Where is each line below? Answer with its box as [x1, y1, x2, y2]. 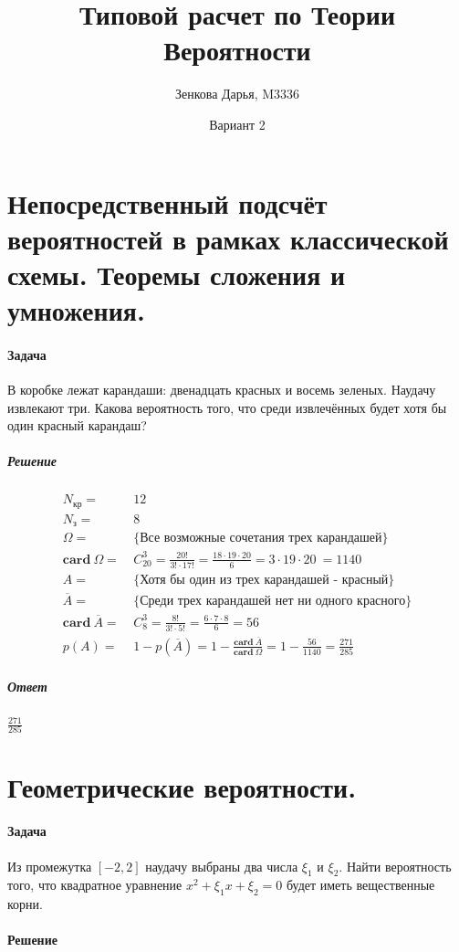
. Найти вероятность [339, 856, 452, 875]
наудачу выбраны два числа [145, 856, 298, 875]
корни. [7, 894, 43, 914]
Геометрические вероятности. [7, 767, 357, 805]
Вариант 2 [209, 114, 266, 133]
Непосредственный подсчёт [7, 184, 328, 221]
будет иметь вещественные [286, 875, 435, 894]
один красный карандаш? [7, 416, 147, 435]
